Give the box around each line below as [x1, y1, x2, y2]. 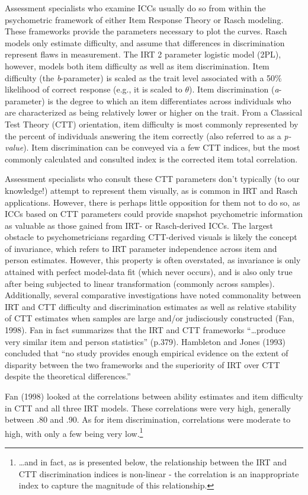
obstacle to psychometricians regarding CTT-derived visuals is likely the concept [5, 231, 297, 243]
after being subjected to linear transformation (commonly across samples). [5, 277, 275, 289]
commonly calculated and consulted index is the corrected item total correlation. [5, 152, 298, 165]
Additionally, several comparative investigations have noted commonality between [5, 289, 301, 301]
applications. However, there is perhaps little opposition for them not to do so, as [5, 196, 300, 208]
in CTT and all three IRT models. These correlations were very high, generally [5, 401, 291, 414]
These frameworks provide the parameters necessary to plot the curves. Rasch [5, 25, 287, 37]
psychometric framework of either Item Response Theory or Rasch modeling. [5, 13, 284, 25]
